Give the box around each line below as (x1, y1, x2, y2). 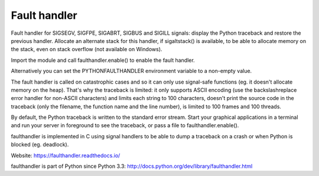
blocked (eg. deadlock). (11, 141, 69, 148)
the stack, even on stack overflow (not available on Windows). (11, 46, 162, 53)
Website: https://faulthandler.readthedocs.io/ (11, 152, 121, 159)
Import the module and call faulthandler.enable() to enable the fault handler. (11, 57, 195, 64)
